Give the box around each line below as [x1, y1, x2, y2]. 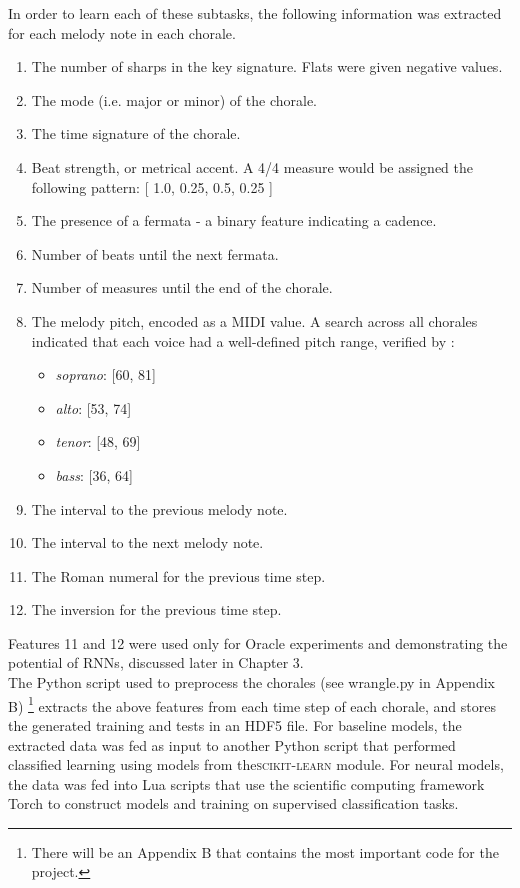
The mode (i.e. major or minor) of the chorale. [31, 89, 318, 110]
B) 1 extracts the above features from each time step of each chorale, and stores [8, 692, 496, 716]
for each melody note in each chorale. [8, 22, 236, 43]
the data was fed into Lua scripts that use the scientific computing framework [8, 773, 485, 794]
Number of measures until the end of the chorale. [31, 277, 333, 298]
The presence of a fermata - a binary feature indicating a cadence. [31, 210, 437, 231]
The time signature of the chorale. [31, 123, 241, 144]
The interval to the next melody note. [31, 532, 264, 553]
